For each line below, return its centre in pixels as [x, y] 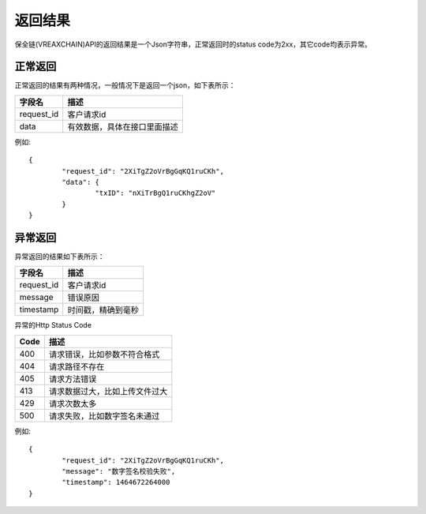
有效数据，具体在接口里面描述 [123, 126]
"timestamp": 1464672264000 [116, 482]
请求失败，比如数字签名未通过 [104, 416]
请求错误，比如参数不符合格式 [104, 354]
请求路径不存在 [77, 366]
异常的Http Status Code [53, 325]
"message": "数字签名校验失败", [119, 471]
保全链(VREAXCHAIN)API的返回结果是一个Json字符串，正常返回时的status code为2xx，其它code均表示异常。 [193, 44]
